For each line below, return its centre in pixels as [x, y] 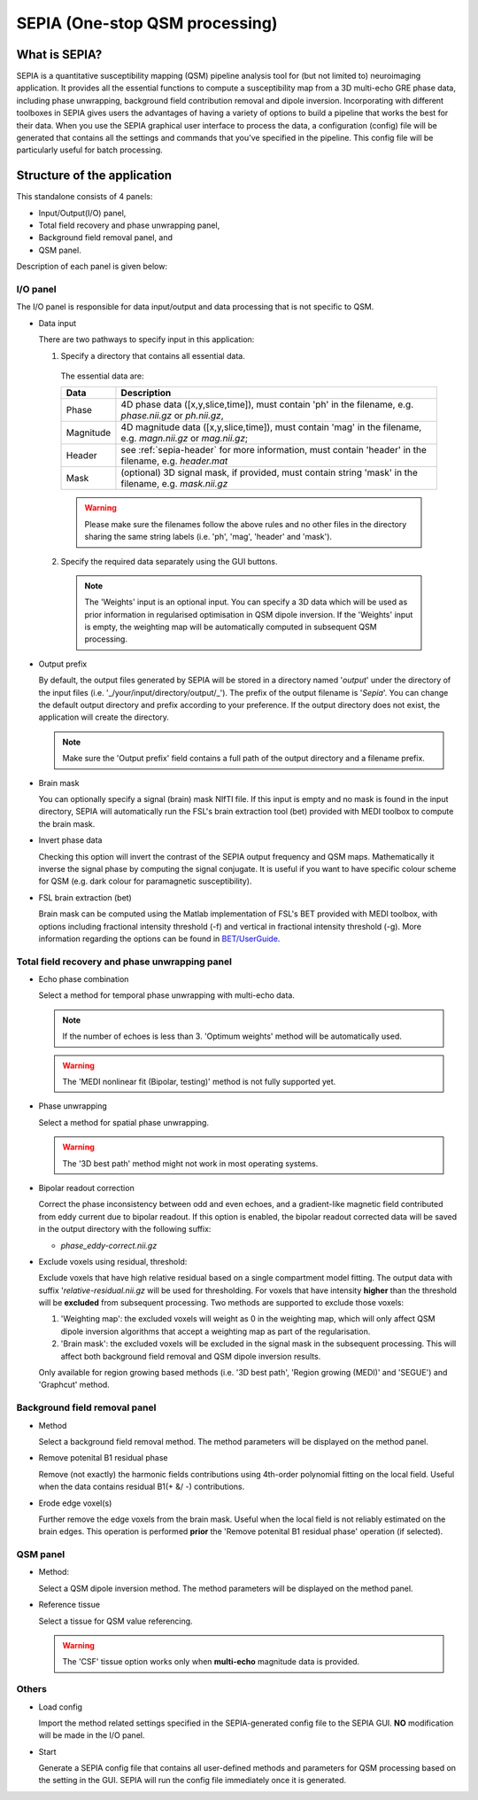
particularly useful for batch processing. [89, 150]
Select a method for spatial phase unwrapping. [124, 1122]
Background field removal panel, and [105, 238]
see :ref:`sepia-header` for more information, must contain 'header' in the [274, 450]
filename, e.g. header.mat [174, 461]
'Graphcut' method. [74, 1385]
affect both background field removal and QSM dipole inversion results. [191, 1356]
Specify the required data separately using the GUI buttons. [169, 561]
